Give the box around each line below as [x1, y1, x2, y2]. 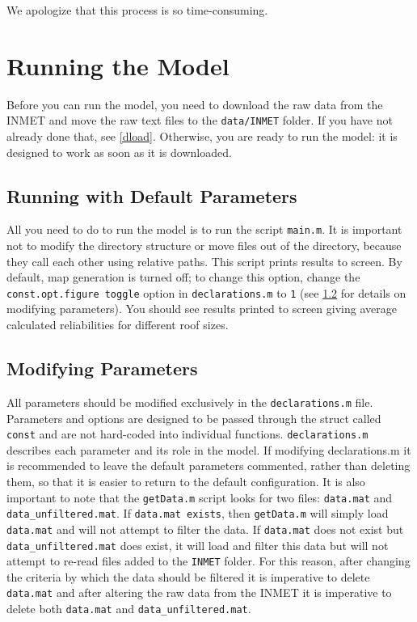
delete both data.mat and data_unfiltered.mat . [6, 600, 251, 617]
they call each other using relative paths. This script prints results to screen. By [6, 252, 402, 269]
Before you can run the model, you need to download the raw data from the [6, 95, 383, 112]
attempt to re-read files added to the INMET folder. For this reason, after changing [6, 552, 411, 569]
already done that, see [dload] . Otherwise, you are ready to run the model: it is [6, 127, 398, 144]
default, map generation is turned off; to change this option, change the [6, 269, 360, 286]
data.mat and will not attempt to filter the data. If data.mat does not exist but [6, 520, 404, 537]
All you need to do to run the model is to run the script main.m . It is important [6, 221, 402, 238]
